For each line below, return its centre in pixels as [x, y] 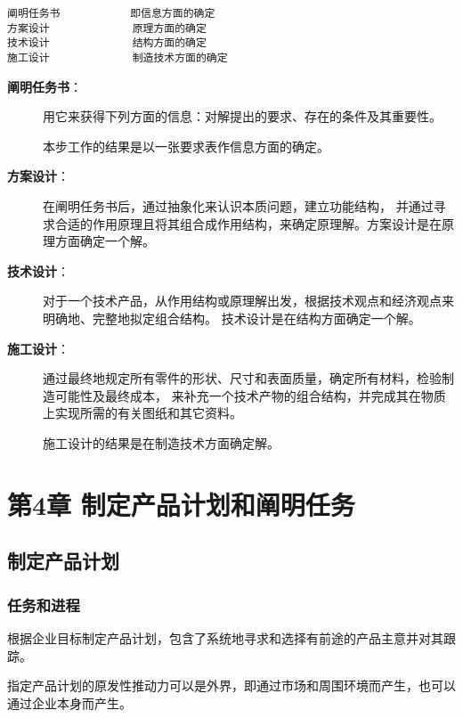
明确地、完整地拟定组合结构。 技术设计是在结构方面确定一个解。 [232, 318]
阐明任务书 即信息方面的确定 [111, 13]
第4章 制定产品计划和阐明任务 [181, 504]
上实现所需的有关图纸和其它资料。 [142, 413]
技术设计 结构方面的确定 [107, 43]
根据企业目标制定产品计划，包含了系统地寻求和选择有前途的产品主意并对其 [225, 637]
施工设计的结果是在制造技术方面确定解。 [161, 442]
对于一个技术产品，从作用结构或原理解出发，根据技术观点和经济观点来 [248, 301]
